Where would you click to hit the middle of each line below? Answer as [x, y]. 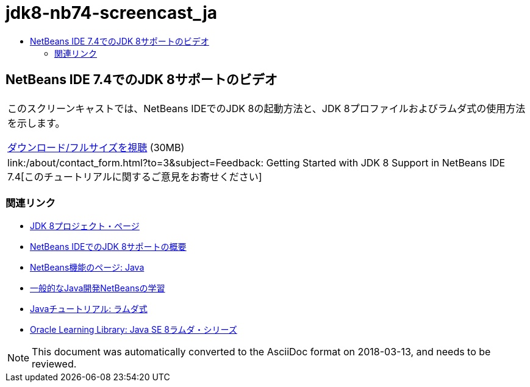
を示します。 [36, 123]
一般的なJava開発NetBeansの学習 [98, 288]
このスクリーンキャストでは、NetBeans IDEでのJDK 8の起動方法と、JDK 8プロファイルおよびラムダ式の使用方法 [267, 108]
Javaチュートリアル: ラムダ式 [89, 309]
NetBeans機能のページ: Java [87, 268]
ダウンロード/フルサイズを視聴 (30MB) [96, 147]
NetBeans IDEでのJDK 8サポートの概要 [108, 247]
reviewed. [54, 364]
